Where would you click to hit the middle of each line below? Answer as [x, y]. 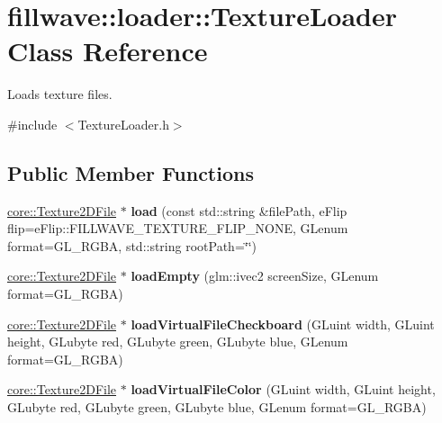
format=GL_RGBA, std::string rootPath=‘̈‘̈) [132, 245]
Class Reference [108, 51]
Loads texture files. [60, 94]
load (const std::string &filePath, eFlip [239, 210]
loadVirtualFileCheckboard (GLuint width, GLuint [283, 324]
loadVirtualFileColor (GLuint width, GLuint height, [283, 389]
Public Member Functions [131, 172]
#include [32, 124]
